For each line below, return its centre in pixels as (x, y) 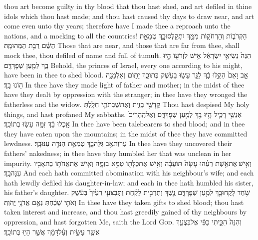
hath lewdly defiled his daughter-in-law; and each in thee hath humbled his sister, (129, 182)
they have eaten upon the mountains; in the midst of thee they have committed (126, 133)
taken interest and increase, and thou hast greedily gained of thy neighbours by (126, 212)
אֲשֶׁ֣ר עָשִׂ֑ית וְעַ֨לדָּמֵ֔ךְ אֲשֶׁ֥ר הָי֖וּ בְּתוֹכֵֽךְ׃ (52, 231)
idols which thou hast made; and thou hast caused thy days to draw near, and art (129, 16)
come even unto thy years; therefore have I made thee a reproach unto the (117, 26)
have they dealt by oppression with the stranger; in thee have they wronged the (126, 94)
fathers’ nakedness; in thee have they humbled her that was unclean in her (118, 153)
